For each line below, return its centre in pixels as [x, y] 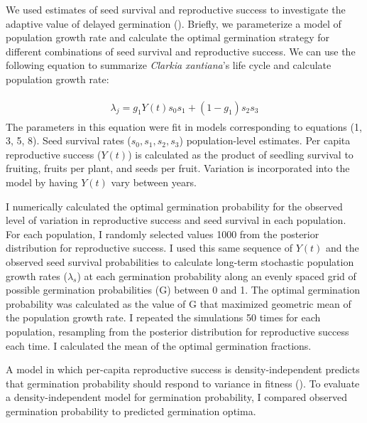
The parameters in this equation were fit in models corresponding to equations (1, [184, 126]
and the [343, 248]
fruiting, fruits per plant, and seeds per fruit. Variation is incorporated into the [178, 168]
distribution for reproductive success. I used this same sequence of [149, 248]
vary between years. [154, 182]
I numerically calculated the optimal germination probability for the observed [174, 206]
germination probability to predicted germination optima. [131, 411]
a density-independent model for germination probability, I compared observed [177, 397]
